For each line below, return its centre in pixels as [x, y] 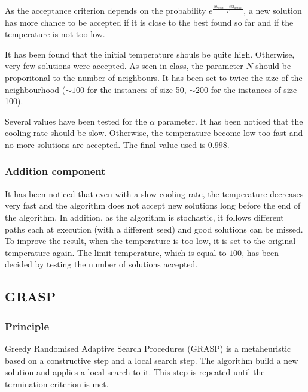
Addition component [55, 171]
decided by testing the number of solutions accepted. [101, 264]
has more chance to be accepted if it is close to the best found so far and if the [149, 22]
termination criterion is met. [57, 383]
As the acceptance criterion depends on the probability [106, 10]
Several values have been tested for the [76, 121]
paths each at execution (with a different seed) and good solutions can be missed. [154, 229]
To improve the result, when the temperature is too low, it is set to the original [150, 241]
